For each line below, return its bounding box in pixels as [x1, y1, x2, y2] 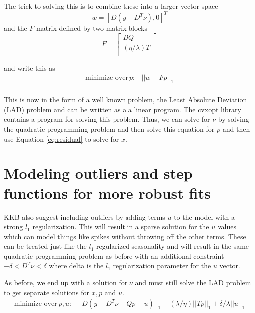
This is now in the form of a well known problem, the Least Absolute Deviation [4, 94, 247, 105]
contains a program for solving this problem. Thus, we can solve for [4, 114, 210, 124]
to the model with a [174, 211, 235, 222]
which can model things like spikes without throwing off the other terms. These [4, 231, 246, 241]
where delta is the [49, 260, 104, 271]
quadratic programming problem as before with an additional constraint [4, 250, 224, 261]
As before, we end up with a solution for [4, 277, 127, 288]
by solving [218, 114, 249, 124]
